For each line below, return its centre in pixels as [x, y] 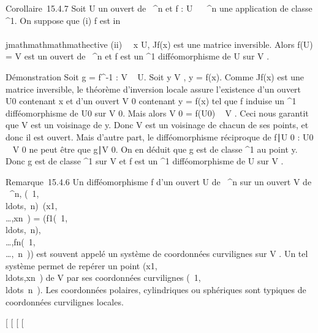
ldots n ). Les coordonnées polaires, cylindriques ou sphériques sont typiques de [156, 290]
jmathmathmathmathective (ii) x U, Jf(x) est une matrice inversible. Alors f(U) [159, 44]
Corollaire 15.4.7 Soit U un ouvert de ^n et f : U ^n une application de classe [159, 8]
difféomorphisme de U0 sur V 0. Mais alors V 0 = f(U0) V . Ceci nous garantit [157, 113]
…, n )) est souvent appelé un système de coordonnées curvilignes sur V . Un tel [157, 254]
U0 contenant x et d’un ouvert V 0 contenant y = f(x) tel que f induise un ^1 [151, 101]
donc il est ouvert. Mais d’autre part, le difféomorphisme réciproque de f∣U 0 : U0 [160, 136]
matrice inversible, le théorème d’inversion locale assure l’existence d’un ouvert [153, 89]
